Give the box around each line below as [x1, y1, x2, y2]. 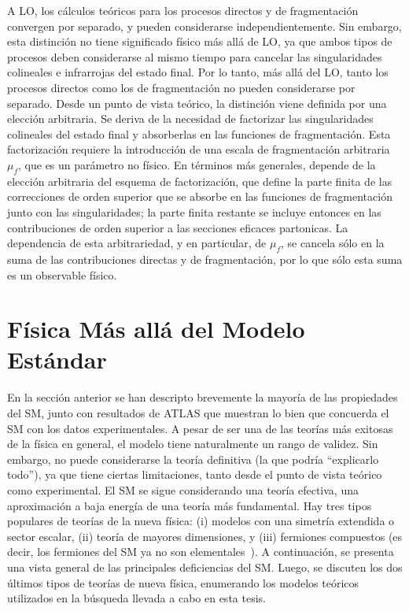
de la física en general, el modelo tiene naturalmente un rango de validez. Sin [7, 435, 378, 452]
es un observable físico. [7, 266, 117, 283]
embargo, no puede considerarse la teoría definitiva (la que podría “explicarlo [7, 450, 379, 467]
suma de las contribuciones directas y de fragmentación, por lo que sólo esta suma [7, 250, 403, 267]
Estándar [7, 343, 107, 376]
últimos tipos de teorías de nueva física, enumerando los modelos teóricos [7, 574, 359, 591]
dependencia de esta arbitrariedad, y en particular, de [7, 235, 267, 251]
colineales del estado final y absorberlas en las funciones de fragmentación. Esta [7, 125, 391, 142]
